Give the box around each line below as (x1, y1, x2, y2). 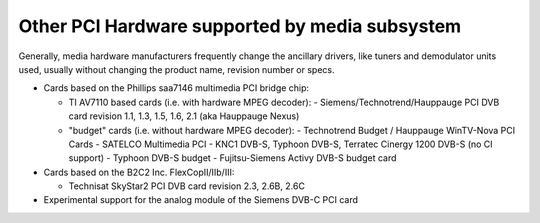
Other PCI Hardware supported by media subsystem (18, 15, 462, 37)
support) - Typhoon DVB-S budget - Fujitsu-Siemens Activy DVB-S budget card (68, 152, 397, 164)
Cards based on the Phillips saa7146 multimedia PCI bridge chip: (43, 82, 310, 94)
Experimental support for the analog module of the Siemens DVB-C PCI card (43, 194, 359, 206)
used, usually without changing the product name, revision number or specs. (18, 63, 335, 75)
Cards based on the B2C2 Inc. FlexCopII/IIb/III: (43, 166, 235, 178)
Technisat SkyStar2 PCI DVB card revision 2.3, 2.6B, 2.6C (68, 180, 305, 192)
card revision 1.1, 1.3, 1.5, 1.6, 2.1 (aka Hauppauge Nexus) (68, 110, 300, 122)
